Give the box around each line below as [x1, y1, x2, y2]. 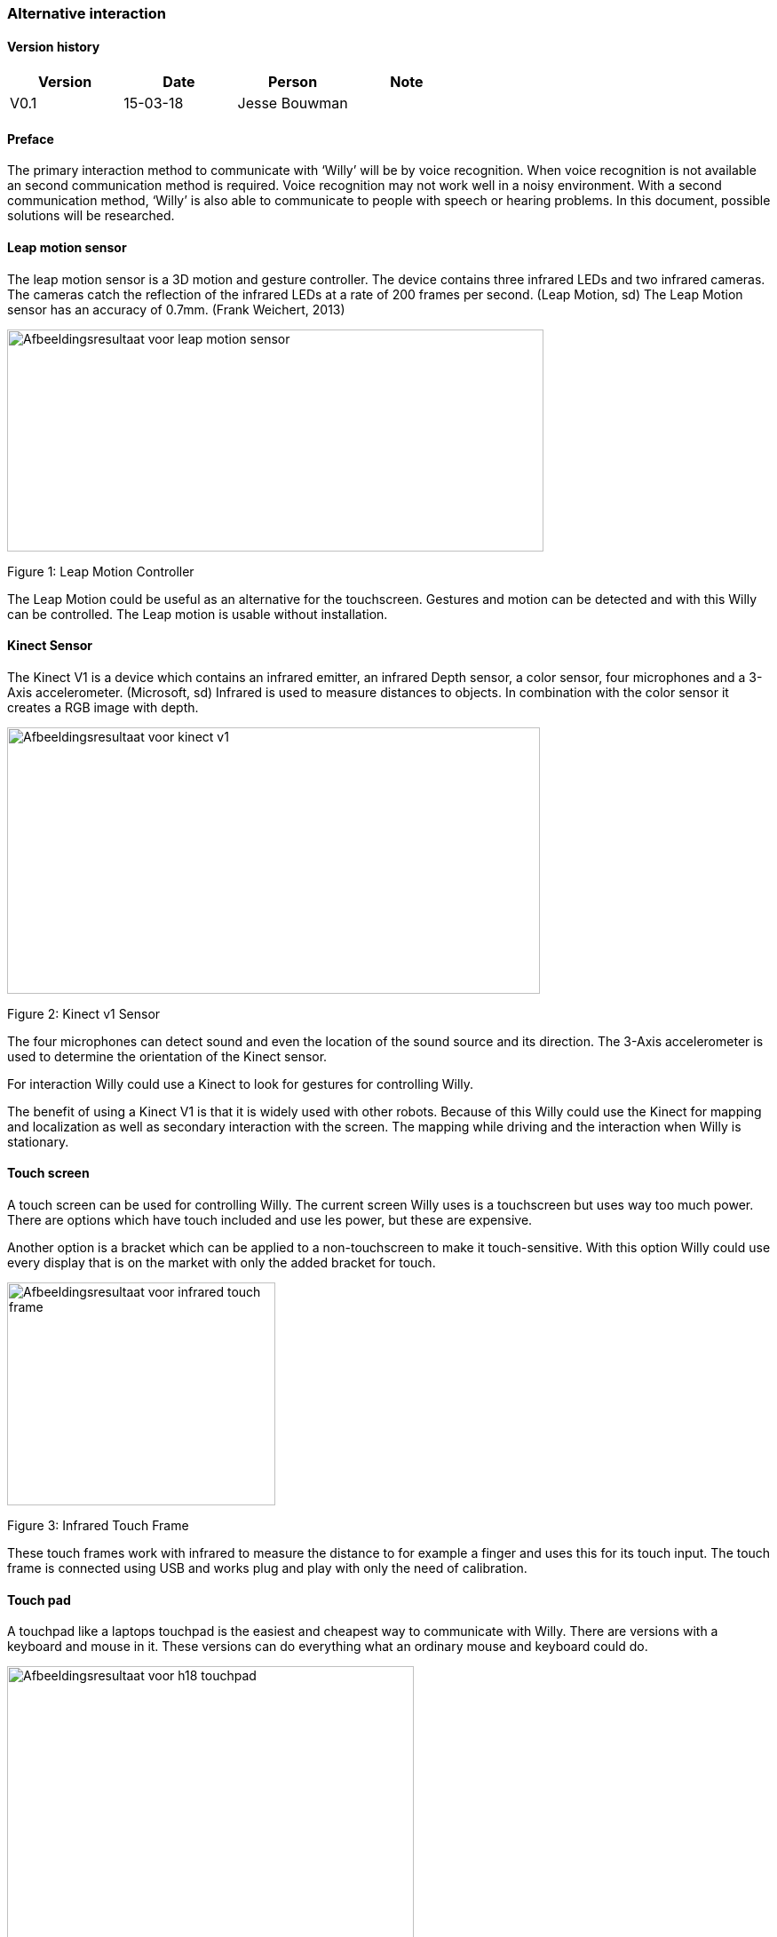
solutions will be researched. [7, 208, 175, 224]
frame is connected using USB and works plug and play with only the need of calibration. [7, 1560, 527, 1576]
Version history [7, 38, 100, 54]
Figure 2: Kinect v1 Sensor [7, 1005, 161, 1021]
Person [268, 73, 318, 91]
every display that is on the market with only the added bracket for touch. [7, 1255, 436, 1271]
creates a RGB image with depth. [7, 699, 199, 715]
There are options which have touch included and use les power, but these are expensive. [7, 1212, 533, 1228]
